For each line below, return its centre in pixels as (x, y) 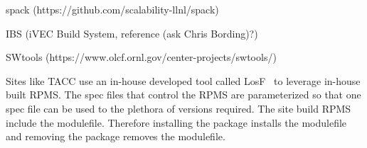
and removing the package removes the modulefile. (116, 136)
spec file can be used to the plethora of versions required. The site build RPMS (179, 108)
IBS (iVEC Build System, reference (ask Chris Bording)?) (132, 33)
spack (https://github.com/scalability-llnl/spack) (112, 9)
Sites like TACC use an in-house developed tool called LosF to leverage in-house (183, 80)
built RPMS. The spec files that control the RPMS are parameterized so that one (183, 95)
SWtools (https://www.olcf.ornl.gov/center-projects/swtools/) (141, 57)
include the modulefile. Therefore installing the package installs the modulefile (176, 122)
